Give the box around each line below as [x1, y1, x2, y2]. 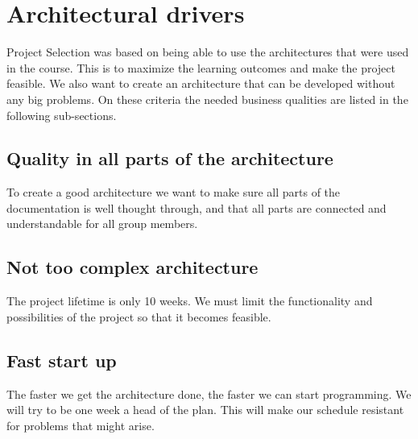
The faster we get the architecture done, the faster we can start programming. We [6, 385, 412, 402]
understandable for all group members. [6, 215, 198, 232]
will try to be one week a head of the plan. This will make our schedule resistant [6, 401, 404, 418]
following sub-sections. [6, 106, 117, 123]
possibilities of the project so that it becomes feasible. [6, 308, 271, 325]
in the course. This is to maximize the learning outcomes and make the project [6, 59, 395, 76]
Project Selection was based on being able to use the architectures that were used [6, 43, 409, 60]
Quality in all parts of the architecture [6, 146, 333, 171]
